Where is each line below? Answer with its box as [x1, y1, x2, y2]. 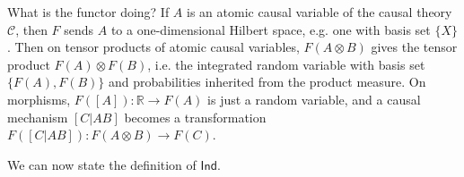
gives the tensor [371, 38, 458, 56]
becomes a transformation [124, 107, 267, 126]
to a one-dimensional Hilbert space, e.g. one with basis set [110, 20, 431, 38]
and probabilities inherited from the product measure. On [109, 72, 426, 91]
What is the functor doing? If [7, 3, 170, 21]
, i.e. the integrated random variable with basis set [147, 55, 425, 73]
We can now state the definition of [7, 155, 197, 173]
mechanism [7, 107, 68, 126]
